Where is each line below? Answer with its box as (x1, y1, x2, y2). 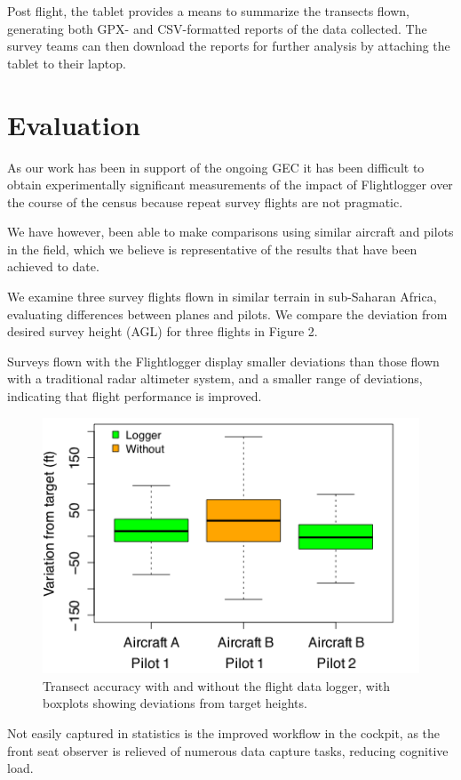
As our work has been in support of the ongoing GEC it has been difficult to (7, 157, 425, 176)
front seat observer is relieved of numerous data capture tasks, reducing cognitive (7, 741, 449, 760)
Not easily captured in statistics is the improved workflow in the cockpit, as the (7, 723, 441, 742)
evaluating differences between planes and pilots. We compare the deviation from (7, 304, 448, 323)
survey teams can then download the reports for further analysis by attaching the (7, 36, 450, 55)
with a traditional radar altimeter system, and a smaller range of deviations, (7, 369, 423, 388)
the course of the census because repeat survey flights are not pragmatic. (7, 192, 403, 211)
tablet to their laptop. (7, 53, 126, 72)
